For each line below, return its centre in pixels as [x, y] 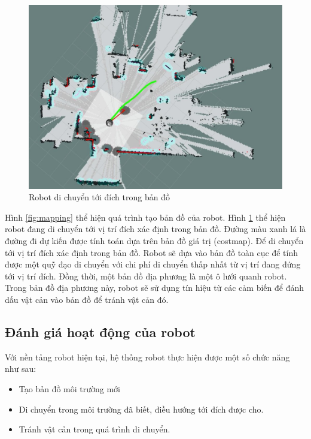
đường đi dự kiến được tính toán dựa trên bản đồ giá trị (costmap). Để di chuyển [154, 241]
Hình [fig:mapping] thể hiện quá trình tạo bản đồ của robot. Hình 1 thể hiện [145, 217]
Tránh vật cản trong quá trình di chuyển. [94, 429]
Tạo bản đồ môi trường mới [70, 388]
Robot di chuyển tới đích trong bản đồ [99, 197]
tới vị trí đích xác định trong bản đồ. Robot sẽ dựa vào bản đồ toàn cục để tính [151, 252]
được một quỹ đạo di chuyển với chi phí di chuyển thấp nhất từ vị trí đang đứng [153, 264]
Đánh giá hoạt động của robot [100, 331]
